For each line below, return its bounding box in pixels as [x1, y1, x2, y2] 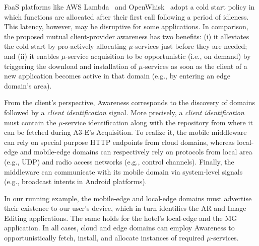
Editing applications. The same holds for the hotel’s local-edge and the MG [4, 212, 237, 223]
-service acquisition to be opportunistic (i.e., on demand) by [66, 50, 251, 61]
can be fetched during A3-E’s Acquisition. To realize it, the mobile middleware [4, 127, 247, 137]
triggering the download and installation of [4, 60, 137, 71]
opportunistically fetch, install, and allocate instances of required [4, 232, 205, 243]
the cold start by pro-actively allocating [4, 41, 126, 51]
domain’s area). [4, 80, 52, 91]
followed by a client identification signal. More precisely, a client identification [4, 107, 244, 117]
